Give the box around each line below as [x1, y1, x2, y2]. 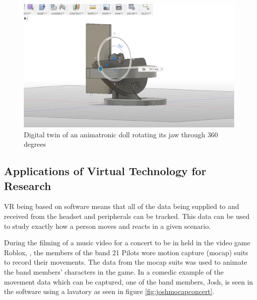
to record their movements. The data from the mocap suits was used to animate [4, 257, 248, 267]
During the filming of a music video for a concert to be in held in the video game [4, 237, 251, 248]
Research [4, 178, 51, 193]
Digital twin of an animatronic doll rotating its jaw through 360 [24, 129, 218, 139]
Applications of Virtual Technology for [4, 163, 206, 179]
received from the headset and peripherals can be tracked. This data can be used [4, 210, 250, 221]
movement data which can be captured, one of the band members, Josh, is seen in [4, 276, 253, 287]
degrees [24, 139, 46, 149]
